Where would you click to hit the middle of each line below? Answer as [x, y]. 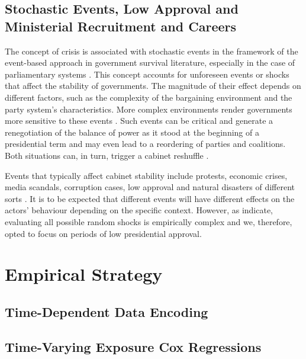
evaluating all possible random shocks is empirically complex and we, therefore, [149, 221]
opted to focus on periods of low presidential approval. [103, 233]
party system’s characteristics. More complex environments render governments [149, 109]
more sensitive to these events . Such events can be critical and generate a [139, 121]
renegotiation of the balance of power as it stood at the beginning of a [132, 132]
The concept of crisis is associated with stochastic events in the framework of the [152, 51]
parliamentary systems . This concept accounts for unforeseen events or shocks [147, 74]
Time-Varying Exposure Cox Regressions [133, 346]
